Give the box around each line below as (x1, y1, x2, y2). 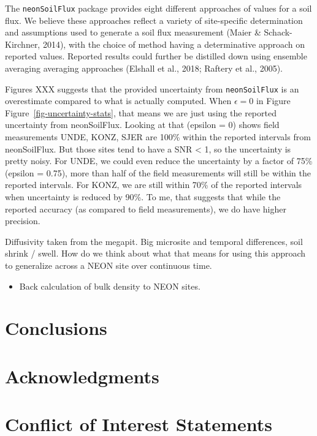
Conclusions (5, 315, 107, 340)
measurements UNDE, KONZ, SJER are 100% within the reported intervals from (5, 130, 311, 143)
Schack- (264, 26, 292, 39)
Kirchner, (5, 37, 40, 50)
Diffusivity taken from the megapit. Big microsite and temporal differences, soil (5, 235, 303, 247)
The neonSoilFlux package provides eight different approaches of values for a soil (5, 2, 312, 14)
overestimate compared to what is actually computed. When (5, 94, 232, 107)
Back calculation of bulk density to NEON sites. (19, 279, 201, 292)
